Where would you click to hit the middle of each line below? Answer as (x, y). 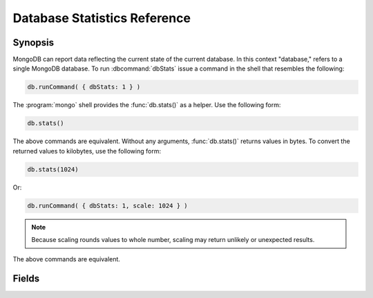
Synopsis (34, 43)
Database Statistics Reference (102, 18)
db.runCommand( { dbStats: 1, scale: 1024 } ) (107, 205)
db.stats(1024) (53, 169)
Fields (26, 279)
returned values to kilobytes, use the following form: (87, 151)
